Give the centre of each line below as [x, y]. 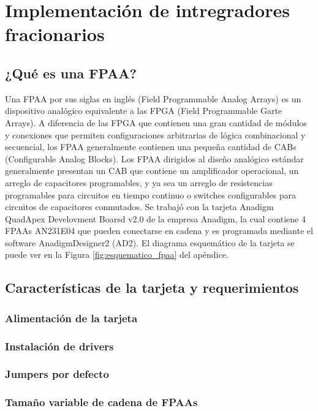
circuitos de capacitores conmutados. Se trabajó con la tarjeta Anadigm [139, 207]
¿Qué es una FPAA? [71, 73]
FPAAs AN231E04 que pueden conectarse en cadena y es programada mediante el [159, 231]
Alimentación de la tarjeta [71, 318]
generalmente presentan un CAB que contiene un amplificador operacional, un [152, 171]
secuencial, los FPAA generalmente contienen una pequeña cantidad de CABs [151, 147]
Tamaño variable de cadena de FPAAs [101, 402]
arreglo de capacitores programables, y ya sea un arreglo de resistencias [139, 182]
